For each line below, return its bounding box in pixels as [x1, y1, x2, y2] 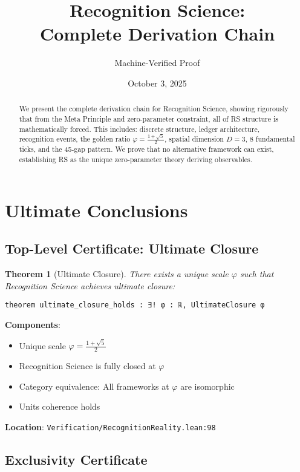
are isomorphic [180, 379, 235, 392]
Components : [5, 318, 60, 330]
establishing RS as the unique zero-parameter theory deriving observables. [19, 154, 252, 165]
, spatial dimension [165, 134, 224, 144]
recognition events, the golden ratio [19, 134, 131, 144]
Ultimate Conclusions [5, 197, 188, 222]
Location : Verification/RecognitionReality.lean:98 [5, 420, 216, 433]
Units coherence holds [19, 400, 100, 413]
